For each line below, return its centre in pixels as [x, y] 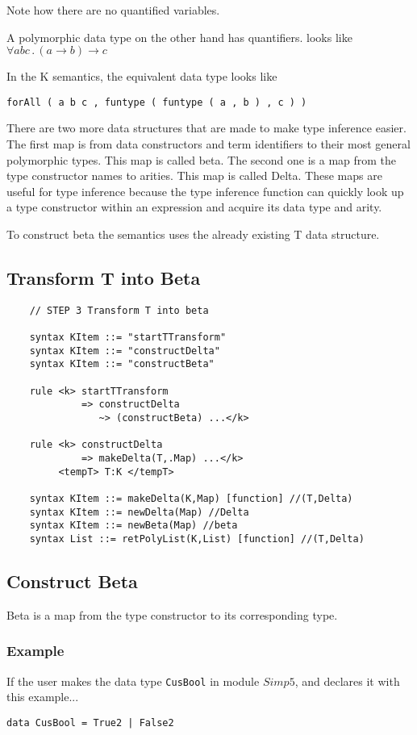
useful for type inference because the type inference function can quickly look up [205, 191]
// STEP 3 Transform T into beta [119, 310]
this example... [43, 697]
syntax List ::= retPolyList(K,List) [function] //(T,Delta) [197, 539]
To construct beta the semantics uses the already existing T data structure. [193, 234]
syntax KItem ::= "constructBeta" [122, 364]
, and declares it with [347, 681]
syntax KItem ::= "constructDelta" [125, 351]
